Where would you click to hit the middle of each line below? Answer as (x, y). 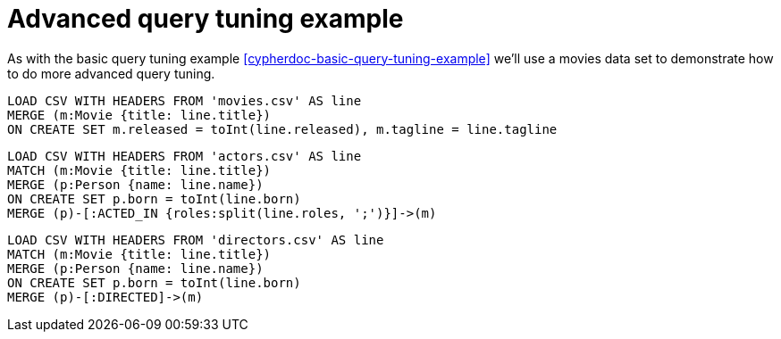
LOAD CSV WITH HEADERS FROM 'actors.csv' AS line (185, 156)
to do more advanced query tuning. (111, 73)
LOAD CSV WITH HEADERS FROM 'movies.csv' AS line (185, 100)
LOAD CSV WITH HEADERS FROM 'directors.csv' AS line (196, 240)
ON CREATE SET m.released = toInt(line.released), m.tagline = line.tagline (282, 129)
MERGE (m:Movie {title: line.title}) (139, 115)
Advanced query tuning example (206, 19)
